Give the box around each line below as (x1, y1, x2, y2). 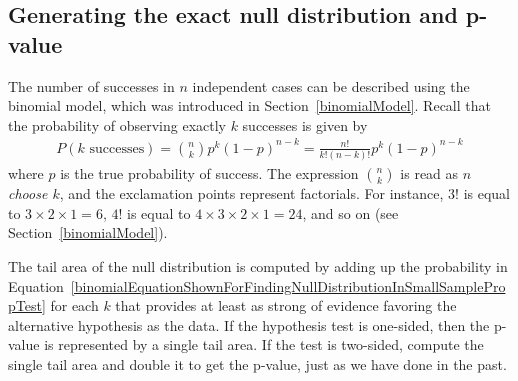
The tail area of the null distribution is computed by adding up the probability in (8, 256, 508, 276)
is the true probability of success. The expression (60, 163, 359, 184)
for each (50, 295, 99, 316)
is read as (400, 163, 459, 184)
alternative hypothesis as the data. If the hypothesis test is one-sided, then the (8, 314, 490, 335)
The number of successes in (8, 75, 175, 96)
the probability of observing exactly (8, 114, 226, 135)
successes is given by (242, 114, 368, 135)
